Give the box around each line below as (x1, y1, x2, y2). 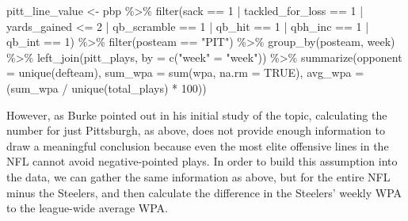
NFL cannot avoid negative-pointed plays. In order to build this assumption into (6, 153, 398, 170)
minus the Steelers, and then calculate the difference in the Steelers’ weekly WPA (6, 184, 402, 200)
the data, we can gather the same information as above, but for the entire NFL (6, 168, 391, 185)
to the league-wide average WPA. (6, 200, 168, 216)
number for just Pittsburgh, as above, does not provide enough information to (6, 122, 385, 139)
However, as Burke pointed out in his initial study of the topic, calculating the (6, 106, 387, 123)
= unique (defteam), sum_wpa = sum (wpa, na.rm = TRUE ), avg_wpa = (6, 64, 364, 81)
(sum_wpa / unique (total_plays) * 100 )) (6, 79, 207, 96)
